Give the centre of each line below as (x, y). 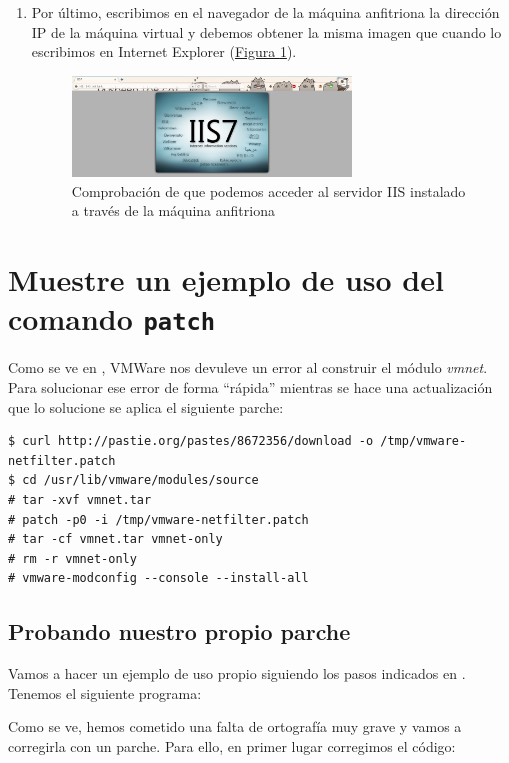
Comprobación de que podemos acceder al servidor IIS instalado (268, 190)
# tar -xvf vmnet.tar (80, 500)
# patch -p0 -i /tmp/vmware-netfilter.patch (158, 519)
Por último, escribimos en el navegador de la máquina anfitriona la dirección (265, 12)
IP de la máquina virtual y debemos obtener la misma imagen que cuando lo (266, 31)
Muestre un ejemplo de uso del (226, 279)
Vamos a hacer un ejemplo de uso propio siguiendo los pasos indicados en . (237, 673)
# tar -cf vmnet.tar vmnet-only (115, 539)
